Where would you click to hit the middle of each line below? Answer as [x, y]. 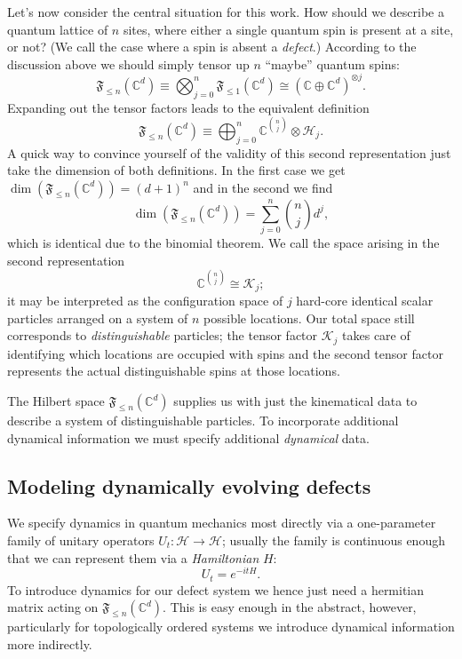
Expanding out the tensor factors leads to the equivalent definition [188, 107]
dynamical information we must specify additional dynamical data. [188, 437]
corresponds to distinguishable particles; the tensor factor [163, 335]
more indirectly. [50, 643]
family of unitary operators [81, 540]
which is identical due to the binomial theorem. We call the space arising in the [223, 243]
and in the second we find [263, 187]
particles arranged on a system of [98, 318]
